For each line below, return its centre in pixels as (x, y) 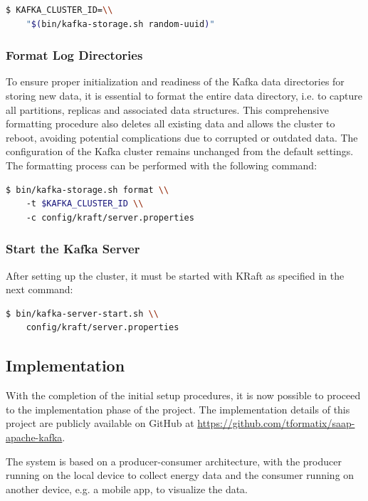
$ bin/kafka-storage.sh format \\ (88, 190)
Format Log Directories (74, 55)
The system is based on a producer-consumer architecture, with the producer (174, 461)
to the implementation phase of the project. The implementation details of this (178, 409)
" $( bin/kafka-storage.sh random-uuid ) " (120, 24)
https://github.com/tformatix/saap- (276, 423)
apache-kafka (34, 437)
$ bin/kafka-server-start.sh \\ (82, 313)
